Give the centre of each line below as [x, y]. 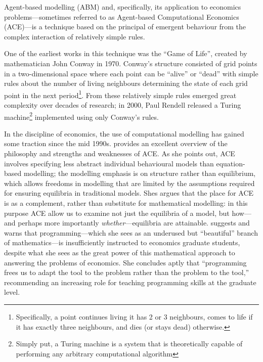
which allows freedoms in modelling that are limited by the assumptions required [129, 183]
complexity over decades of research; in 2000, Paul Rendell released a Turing [123, 105]
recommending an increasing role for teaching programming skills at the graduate [130, 282]
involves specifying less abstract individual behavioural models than [109, 163]
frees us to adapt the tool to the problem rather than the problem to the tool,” [127, 272]
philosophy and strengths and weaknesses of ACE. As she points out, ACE [120, 153]
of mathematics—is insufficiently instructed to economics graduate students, [122, 242]
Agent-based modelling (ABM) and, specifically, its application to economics [123, 7]
